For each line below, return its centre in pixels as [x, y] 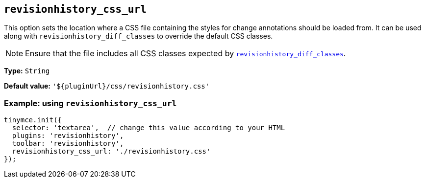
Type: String [27, 71]
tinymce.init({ [33, 120]
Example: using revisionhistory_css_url [90, 103]
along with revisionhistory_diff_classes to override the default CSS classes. [138, 36]
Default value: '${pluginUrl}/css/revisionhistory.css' [107, 86]
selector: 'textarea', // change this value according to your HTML [149, 128]
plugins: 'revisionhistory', [68, 136]
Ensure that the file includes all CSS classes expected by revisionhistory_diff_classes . [186, 54]
